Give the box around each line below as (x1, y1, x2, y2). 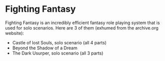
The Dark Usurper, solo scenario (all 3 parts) (12, 50, 104, 56)
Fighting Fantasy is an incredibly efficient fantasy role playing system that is (5, 20, 160, 26)
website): (5, 30, 24, 36)
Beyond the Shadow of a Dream (12, 45, 78, 51)
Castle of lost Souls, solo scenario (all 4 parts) (12, 39, 107, 45)
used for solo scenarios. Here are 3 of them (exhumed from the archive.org (5, 25, 159, 30)
